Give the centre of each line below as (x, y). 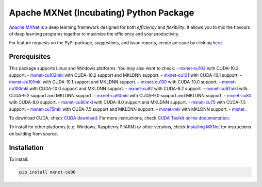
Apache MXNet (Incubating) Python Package (101, 13)
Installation (26, 147)
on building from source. (33, 134)
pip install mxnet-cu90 (48, 172)
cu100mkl (19, 89)
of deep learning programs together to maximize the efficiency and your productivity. (94, 34)
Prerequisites (30, 57)
